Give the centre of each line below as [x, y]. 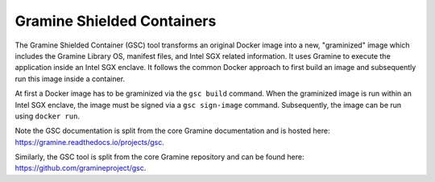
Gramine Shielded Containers [116, 21]
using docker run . [48, 116]
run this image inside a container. [70, 79]
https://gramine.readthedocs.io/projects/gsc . [90, 142]
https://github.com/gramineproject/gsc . [81, 168]
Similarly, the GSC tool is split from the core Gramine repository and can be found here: [159, 157]
